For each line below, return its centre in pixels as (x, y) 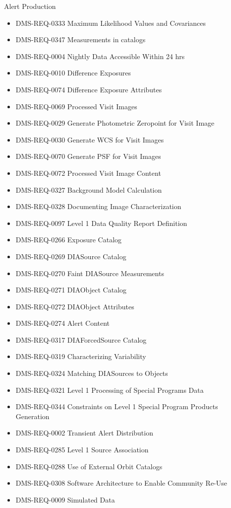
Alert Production (30, 6)
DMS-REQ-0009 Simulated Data (65, 499)
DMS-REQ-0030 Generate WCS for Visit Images (90, 139)
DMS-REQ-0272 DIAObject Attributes (75, 306)
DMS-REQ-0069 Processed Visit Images (76, 106)
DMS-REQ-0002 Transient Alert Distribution (84, 433)
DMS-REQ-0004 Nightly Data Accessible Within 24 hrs (100, 56)
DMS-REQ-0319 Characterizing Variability (81, 356)
